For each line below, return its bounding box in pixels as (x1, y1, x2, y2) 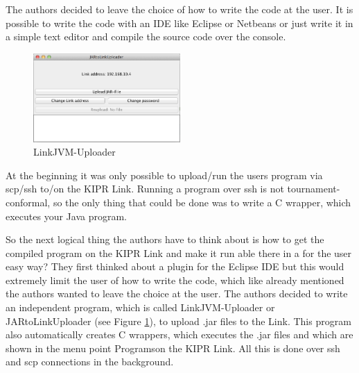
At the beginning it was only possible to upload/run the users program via (6, 167, 323, 182)
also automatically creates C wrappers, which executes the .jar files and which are (6, 327, 353, 342)
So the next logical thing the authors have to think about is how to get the (6, 232, 324, 247)
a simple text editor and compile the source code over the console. (6, 29, 286, 44)
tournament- (287, 181, 340, 196)
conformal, (6, 194, 51, 209)
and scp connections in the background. (6, 354, 174, 369)
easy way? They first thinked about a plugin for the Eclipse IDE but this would (6, 259, 344, 274)
